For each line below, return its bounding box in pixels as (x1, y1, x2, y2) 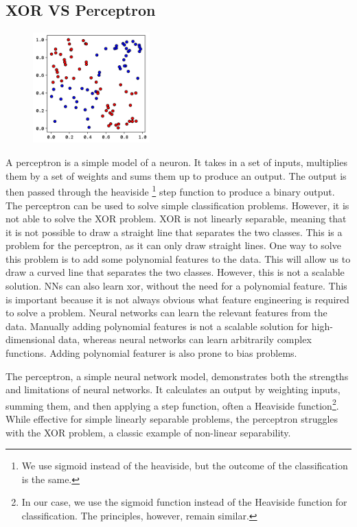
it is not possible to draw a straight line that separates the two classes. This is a (5, 224, 343, 239)
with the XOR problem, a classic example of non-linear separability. (5, 425, 291, 439)
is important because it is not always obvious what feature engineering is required (5, 292, 349, 306)
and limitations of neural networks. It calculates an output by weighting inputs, (5, 382, 341, 397)
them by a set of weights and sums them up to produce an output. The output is (5, 168, 347, 183)
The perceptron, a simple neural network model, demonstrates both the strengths (5, 368, 349, 383)
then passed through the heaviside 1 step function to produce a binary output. (5, 183, 335, 198)
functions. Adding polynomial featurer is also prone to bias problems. (5, 346, 297, 360)
